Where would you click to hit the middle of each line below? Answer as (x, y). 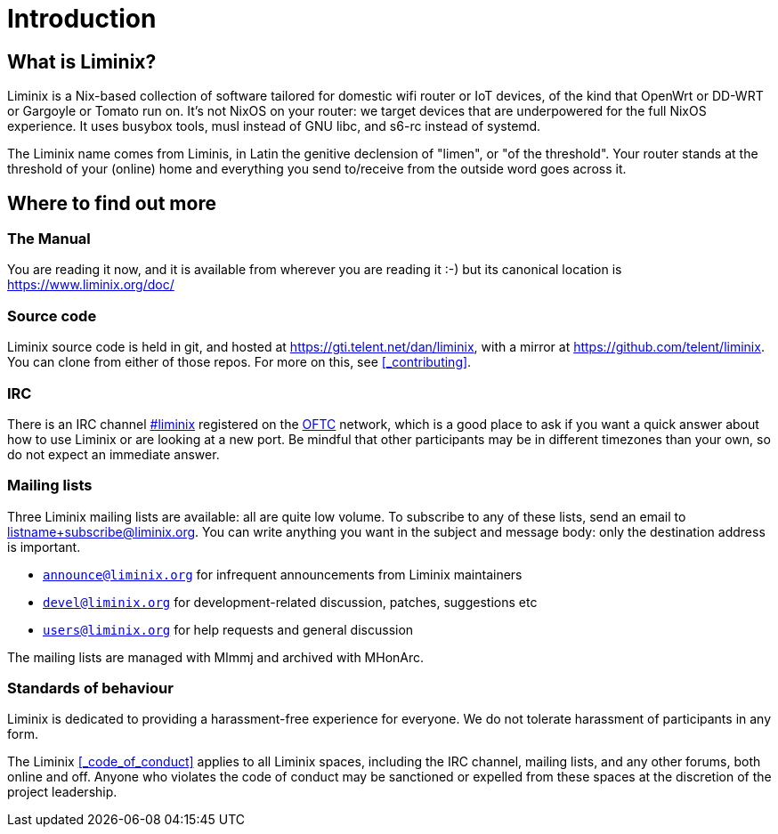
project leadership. (62, 792)
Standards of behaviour (90, 688)
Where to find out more (112, 203)
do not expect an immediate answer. (113, 454)
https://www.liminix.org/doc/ (91, 285)
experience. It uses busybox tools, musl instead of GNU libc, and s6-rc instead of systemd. (274, 126)
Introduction (82, 19)
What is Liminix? (82, 61)
